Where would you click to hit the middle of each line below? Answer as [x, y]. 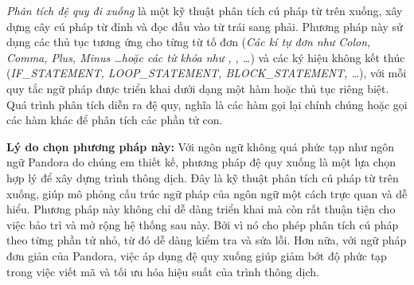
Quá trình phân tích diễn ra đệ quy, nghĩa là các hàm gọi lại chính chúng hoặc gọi [207, 104]
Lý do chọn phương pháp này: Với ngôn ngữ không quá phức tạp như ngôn [201, 146]
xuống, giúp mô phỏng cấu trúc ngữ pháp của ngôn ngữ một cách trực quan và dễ [207, 193]
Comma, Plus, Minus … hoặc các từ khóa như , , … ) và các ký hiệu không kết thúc [206, 57]
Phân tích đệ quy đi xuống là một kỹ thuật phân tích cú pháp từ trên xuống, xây [205, 10]
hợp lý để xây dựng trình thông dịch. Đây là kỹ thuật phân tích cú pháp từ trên [203, 177]
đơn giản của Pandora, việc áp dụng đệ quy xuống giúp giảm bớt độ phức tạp [197, 255]
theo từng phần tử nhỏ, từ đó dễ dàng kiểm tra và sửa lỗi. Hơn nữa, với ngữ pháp [207, 240]
